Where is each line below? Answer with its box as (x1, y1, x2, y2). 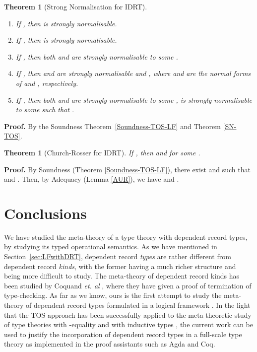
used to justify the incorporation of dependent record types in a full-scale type (4, 329, 242, 339)
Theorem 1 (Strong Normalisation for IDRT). (4, 1, 147, 11)
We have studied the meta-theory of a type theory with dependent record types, (4, 231, 248, 242)
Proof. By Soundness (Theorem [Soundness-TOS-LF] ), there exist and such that (4, 164, 251, 174)
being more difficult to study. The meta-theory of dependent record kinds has (4, 271, 240, 281)
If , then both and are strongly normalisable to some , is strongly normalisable (15, 94, 252, 105)
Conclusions (4, 203, 87, 223)
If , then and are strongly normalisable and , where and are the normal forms (15, 68, 251, 78)
